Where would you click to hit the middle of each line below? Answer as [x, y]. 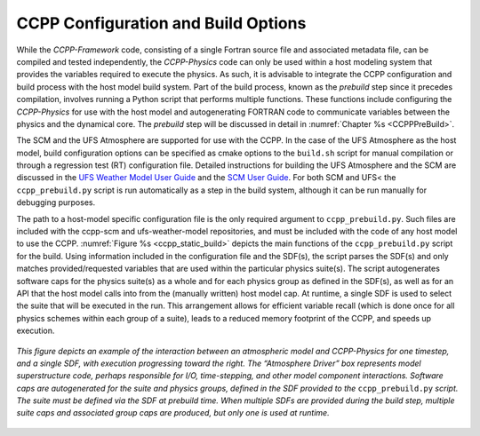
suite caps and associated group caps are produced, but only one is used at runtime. [173, 413]
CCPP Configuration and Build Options [161, 23]
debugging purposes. [56, 202]
